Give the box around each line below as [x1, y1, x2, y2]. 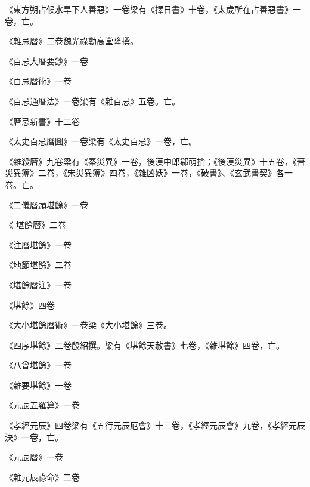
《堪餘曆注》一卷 [5, 278, 72, 291]
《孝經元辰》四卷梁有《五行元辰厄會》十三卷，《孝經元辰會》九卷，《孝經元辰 [5, 419, 305, 431]
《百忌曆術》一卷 [5, 75, 72, 87]
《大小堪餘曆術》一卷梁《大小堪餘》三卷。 [5, 319, 172, 331]
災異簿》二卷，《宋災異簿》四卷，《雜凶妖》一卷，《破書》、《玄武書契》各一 [5, 167, 293, 179]
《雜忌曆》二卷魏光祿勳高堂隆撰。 [5, 35, 138, 47]
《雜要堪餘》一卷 [5, 378, 72, 391]
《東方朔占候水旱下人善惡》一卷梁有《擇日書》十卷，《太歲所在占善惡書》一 [5, 3, 301, 15]
